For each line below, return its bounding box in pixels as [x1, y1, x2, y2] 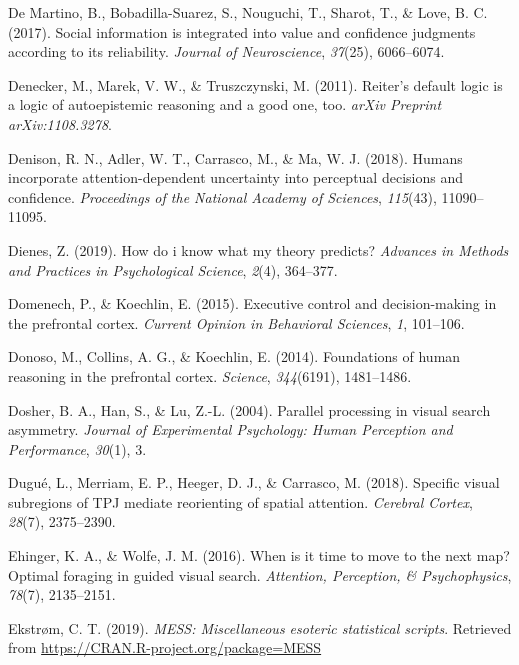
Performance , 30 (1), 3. [8, 438, 147, 459]
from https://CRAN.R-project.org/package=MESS [8, 637, 322, 658]
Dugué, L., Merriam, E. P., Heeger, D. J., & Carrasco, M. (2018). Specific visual [8, 472, 500, 493]
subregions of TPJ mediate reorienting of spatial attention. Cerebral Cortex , [8, 491, 473, 512]
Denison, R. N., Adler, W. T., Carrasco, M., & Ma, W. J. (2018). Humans [8, 147, 463, 168]
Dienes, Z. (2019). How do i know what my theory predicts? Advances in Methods [8, 239, 509, 260]
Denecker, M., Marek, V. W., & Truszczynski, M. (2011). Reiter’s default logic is [8, 74, 503, 95]
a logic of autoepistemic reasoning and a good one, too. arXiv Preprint [8, 94, 442, 115]
